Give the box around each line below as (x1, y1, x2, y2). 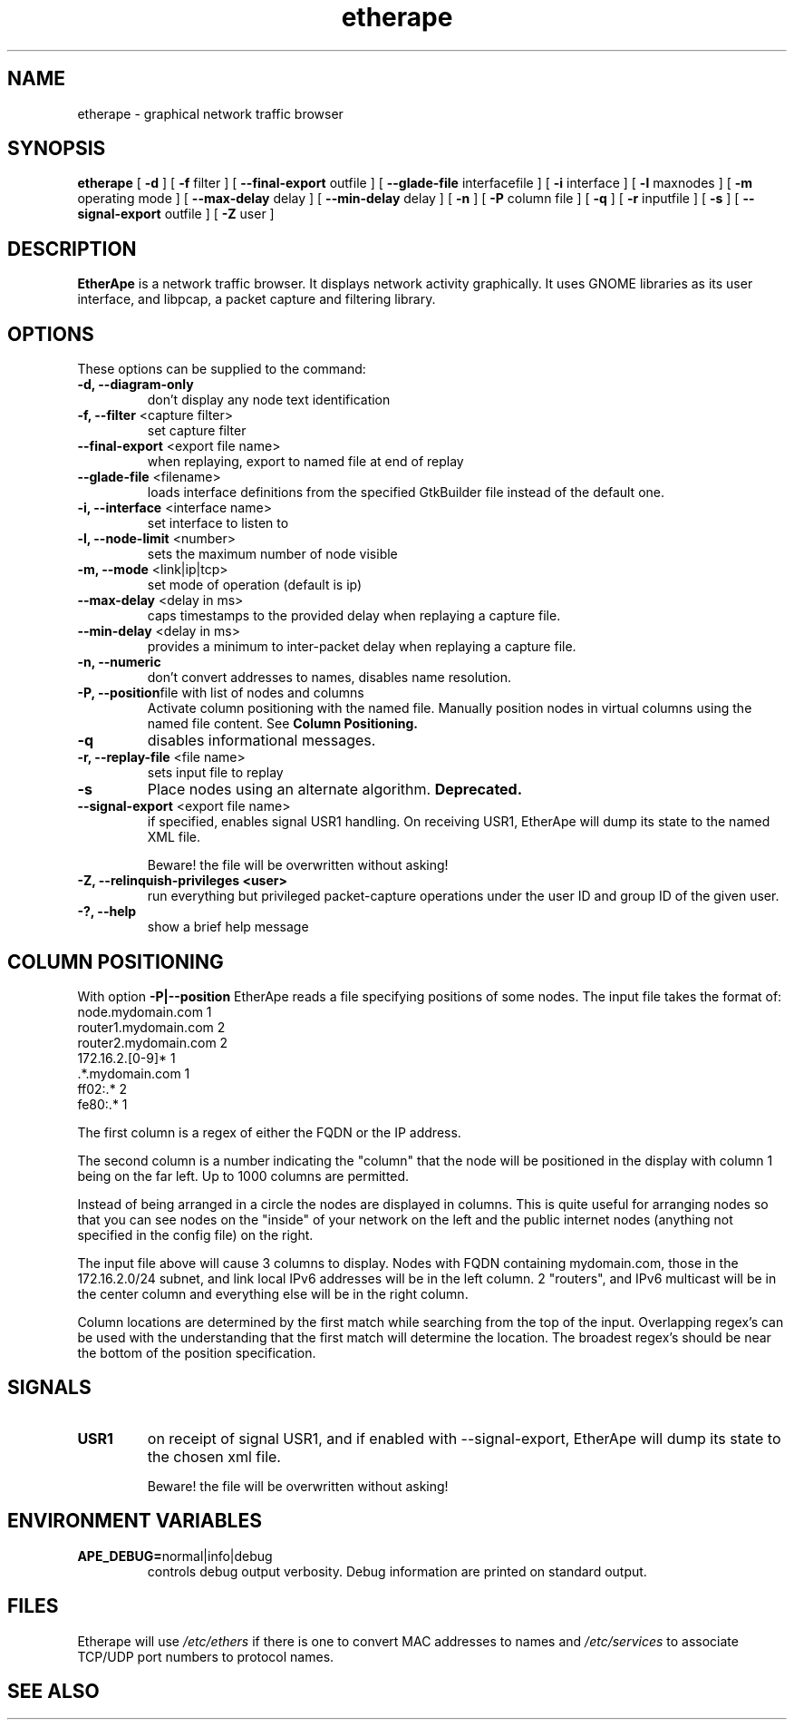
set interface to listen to (147, 515, 289, 532)
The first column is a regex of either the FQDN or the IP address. (77, 1124, 461, 1140)
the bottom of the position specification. (77, 1344, 316, 1361)
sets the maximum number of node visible (147, 546, 398, 562)
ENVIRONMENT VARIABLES (7, 1509, 262, 1533)
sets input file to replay (147, 765, 284, 781)
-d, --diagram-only (77, 376, 194, 393)
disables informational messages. (147, 731, 376, 750)
